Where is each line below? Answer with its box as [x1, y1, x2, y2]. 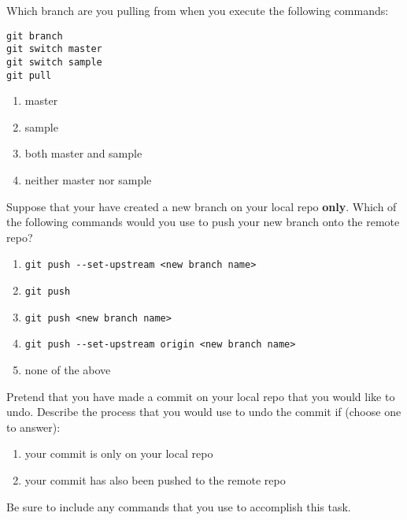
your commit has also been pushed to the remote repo [24, 471, 286, 488]
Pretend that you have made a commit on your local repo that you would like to [6, 388, 395, 404]
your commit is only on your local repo [24, 445, 213, 462]
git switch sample [6, 56, 102, 68]
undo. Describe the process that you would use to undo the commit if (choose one [6, 403, 401, 420]
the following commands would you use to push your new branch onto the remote [6, 214, 400, 230]
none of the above [24, 362, 111, 377]
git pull [6, 69, 52, 81]
